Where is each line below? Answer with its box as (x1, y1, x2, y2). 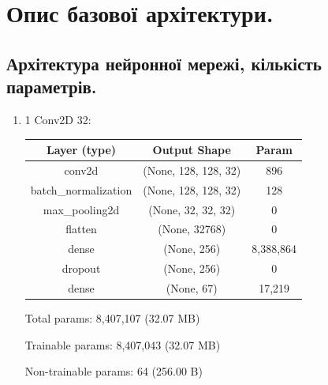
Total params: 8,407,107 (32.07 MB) (24, 310, 200, 326)
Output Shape (152, 142, 231, 158)
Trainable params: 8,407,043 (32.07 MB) (24, 336, 221, 353)
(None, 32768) (158, 221, 226, 237)
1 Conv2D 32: (24, 111, 91, 127)
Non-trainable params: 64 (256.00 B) (24, 363, 203, 379)
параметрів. (6, 74, 97, 99)
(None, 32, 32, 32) (148, 201, 236, 217)
